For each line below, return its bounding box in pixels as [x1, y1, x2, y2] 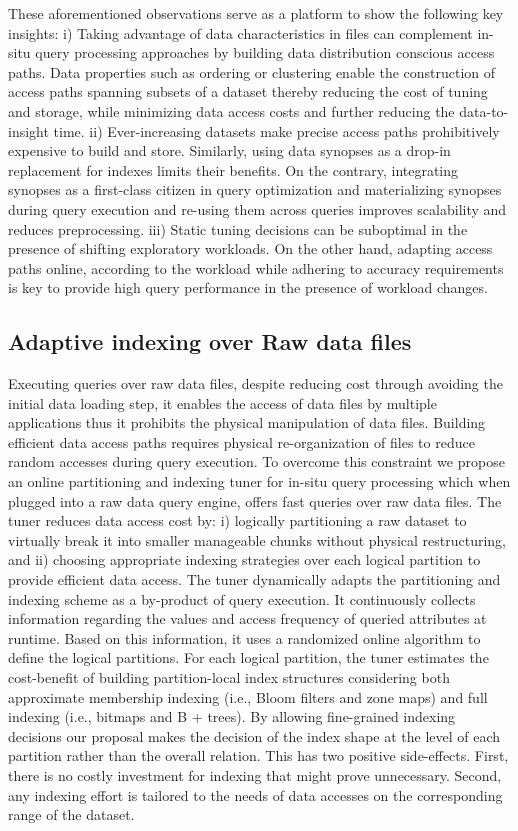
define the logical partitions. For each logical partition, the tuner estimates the [8, 647, 489, 668]
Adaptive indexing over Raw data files [8, 326, 412, 357]
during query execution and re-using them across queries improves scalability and [8, 198, 507, 219]
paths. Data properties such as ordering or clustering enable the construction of [8, 61, 496, 82]
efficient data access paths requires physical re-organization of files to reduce [8, 431, 475, 452]
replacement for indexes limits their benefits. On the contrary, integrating [8, 159, 459, 180]
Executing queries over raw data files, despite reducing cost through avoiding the [8, 373, 503, 394]
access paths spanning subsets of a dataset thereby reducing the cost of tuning [8, 81, 488, 102]
